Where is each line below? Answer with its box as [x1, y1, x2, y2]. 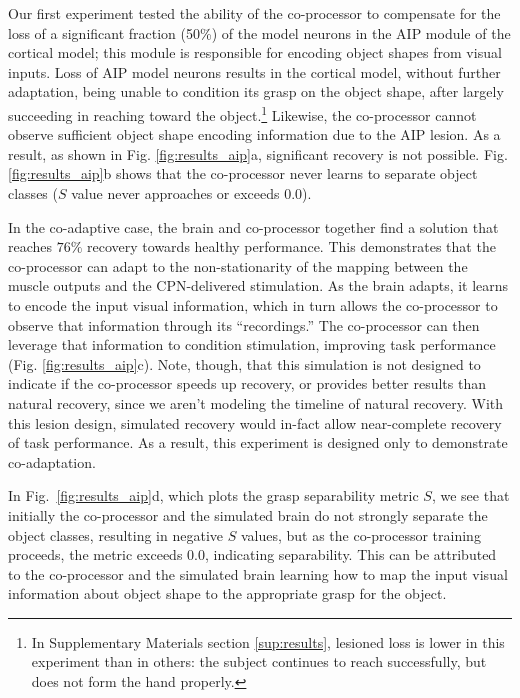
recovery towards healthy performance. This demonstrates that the [87, 236, 496, 257]
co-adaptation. [8, 451, 96, 472]
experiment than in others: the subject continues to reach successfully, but [31, 651, 487, 672]
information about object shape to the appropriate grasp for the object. [8, 583, 447, 604]
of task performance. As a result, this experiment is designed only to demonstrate [8, 432, 508, 453]
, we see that [431, 485, 510, 506]
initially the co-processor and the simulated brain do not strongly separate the [8, 504, 488, 525]
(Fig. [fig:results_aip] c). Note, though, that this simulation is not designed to [8, 353, 481, 374]
